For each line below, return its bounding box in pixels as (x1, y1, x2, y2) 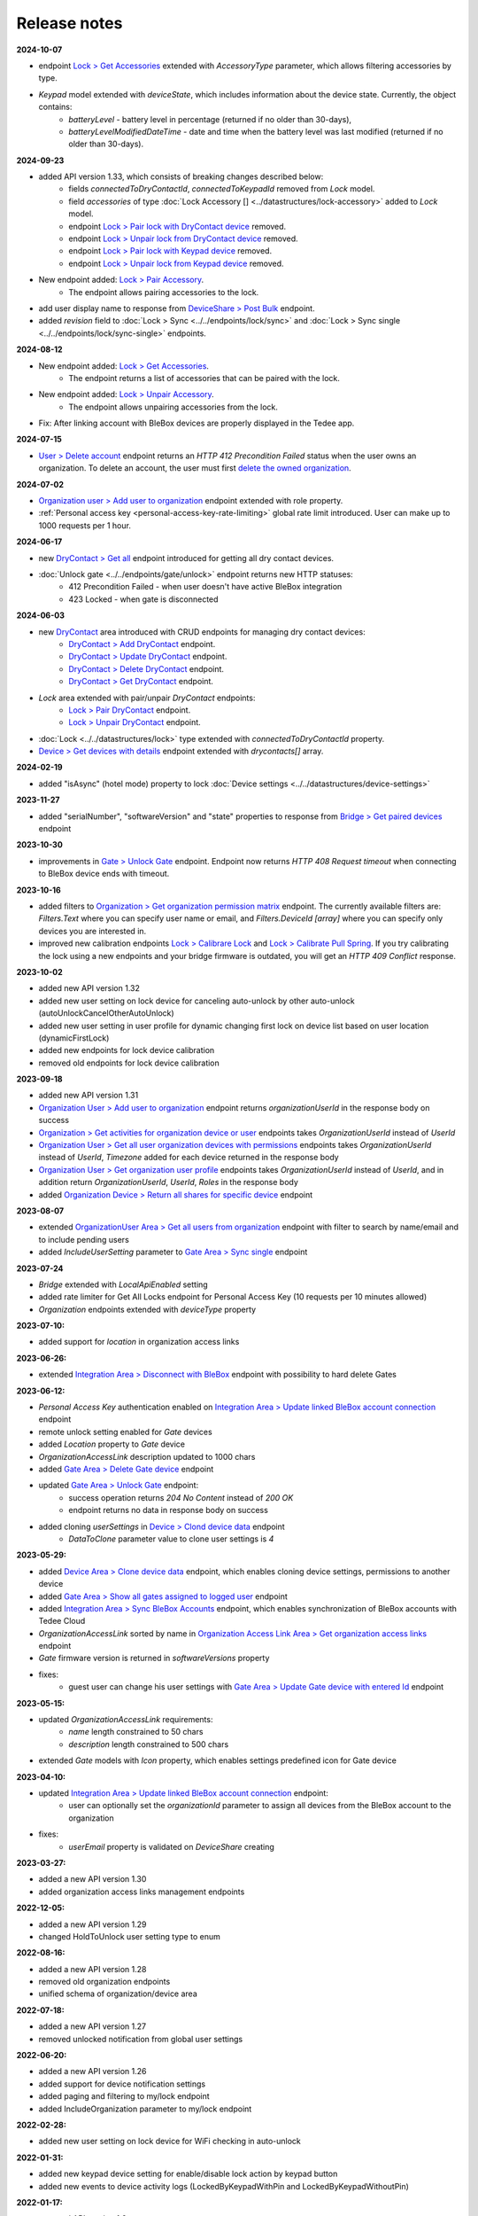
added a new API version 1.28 (38, 1963, 147, 1974)
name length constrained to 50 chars (68, 1727, 204, 1737)
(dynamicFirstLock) (38, 1033, 110, 1043)
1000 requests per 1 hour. (38, 519, 132, 531)
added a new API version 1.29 (38, 1919, 147, 1930)
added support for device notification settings (38, 2079, 206, 2089)
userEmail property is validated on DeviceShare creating (68, 1841, 274, 1852)
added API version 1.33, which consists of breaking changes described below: (38, 171, 324, 182)
